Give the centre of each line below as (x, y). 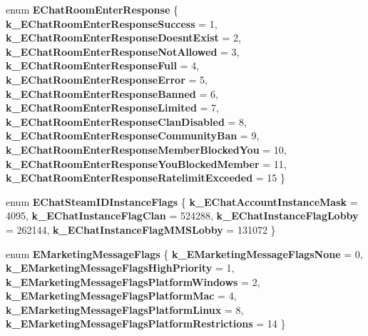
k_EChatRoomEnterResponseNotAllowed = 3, (123, 51)
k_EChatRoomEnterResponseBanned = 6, (112, 93)
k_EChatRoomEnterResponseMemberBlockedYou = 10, (146, 149)
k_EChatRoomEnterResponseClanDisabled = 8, (126, 121)
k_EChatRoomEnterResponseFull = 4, (103, 65)
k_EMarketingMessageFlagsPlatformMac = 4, (121, 296)
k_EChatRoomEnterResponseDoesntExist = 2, (123, 38)
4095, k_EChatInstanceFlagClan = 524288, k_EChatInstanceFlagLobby (182, 216)
